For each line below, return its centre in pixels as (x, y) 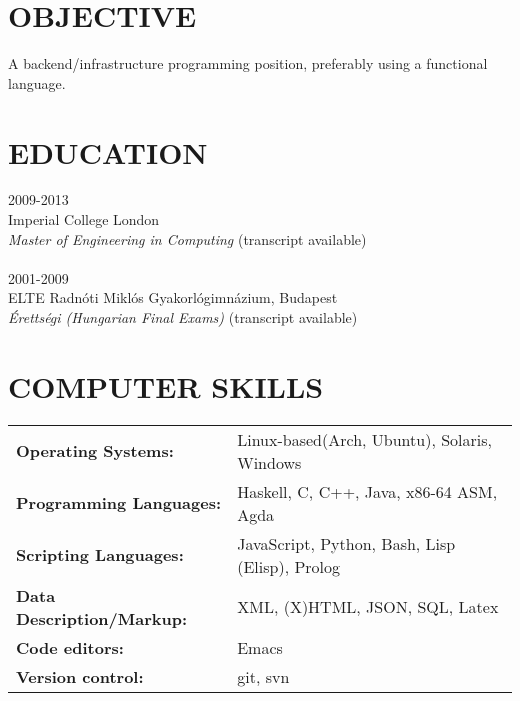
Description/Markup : (102, 618)
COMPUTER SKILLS (166, 385)
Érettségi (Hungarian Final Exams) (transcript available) (183, 317)
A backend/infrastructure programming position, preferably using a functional (248, 63)
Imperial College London (84, 219)
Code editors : (70, 647)
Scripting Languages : (100, 555)
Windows (269, 462)
